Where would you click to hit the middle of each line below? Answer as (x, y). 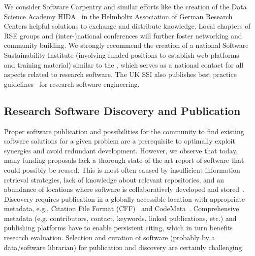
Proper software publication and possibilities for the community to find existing (124, 131)
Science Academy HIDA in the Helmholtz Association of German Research (118, 16)
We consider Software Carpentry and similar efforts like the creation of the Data (125, 6)
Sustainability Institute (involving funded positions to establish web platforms (122, 55)
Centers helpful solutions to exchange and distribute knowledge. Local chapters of (127, 26)
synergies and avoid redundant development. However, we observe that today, (121, 150)
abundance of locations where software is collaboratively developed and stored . (124, 189)
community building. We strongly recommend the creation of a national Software (126, 45)
